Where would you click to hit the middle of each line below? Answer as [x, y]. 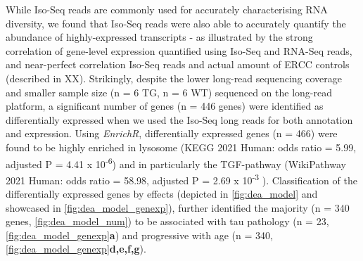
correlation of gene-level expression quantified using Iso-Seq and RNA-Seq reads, [179, 50]
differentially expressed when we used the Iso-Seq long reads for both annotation [179, 119]
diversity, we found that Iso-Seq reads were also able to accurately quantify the [176, 23]
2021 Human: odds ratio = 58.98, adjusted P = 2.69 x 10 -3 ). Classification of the [181, 179]
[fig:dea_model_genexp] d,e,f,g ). [76, 249]
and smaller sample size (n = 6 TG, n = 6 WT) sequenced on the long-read [169, 92]
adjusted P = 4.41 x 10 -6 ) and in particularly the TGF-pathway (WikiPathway [176, 163]
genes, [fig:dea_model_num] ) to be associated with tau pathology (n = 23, [167, 221]
